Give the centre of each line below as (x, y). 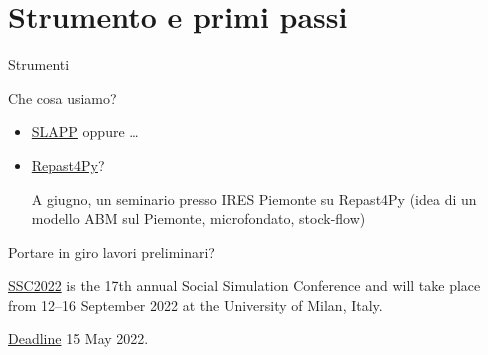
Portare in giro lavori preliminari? (111, 251)
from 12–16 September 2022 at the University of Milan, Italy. (195, 304)
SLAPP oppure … (85, 131)
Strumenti (39, 64)
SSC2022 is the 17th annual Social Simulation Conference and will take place (244, 285)
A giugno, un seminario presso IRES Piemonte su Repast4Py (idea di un (254, 198)
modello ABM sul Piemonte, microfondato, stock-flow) (198, 218)
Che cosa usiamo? (62, 97)
